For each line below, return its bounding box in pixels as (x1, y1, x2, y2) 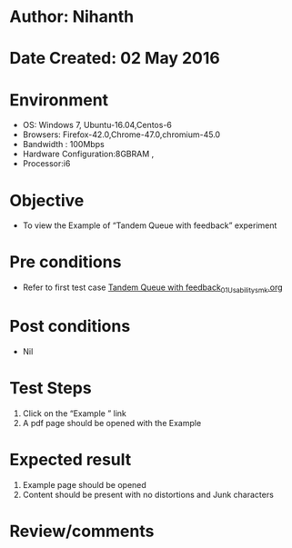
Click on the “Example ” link (22, 407, 127, 419)
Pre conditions (9, 252, 122, 273)
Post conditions (9, 316, 131, 337)
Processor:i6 (22, 158, 71, 169)
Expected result (9, 450, 132, 470)
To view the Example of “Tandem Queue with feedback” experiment (22, 220, 277, 231)
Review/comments (9, 521, 155, 542)
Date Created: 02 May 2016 (9, 48, 220, 69)
